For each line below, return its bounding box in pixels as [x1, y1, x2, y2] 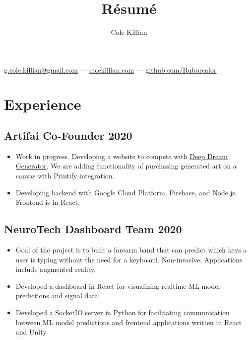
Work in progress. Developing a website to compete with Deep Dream [15, 151, 228, 161]
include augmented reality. [15, 264, 96, 274]
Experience [4, 93, 81, 114]
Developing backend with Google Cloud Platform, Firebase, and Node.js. [15, 187, 237, 197]
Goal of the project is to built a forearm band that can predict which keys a [15, 245, 247, 255]
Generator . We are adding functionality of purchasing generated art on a [15, 161, 237, 171]
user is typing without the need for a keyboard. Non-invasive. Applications [15, 254, 243, 264]
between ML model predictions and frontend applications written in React [15, 317, 242, 327]
